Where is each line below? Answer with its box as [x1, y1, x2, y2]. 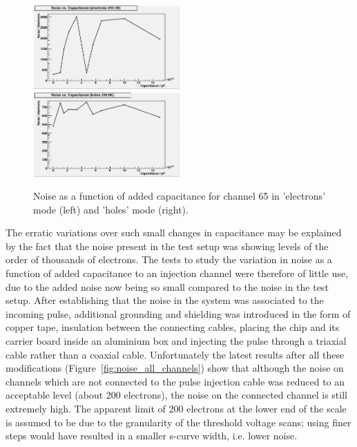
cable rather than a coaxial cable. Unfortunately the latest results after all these [6, 347, 345, 361]
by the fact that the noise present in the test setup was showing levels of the [6, 238, 329, 253]
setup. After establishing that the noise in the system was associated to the [6, 293, 324, 307]
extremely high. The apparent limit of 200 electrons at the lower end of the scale [6, 401, 347, 415]
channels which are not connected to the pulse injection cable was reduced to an [6, 374, 345, 388]
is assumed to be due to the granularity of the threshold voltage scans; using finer [6, 415, 351, 429]
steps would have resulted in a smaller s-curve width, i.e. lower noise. [6, 428, 298, 443]
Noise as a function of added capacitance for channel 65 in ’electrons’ [33, 189, 326, 203]
